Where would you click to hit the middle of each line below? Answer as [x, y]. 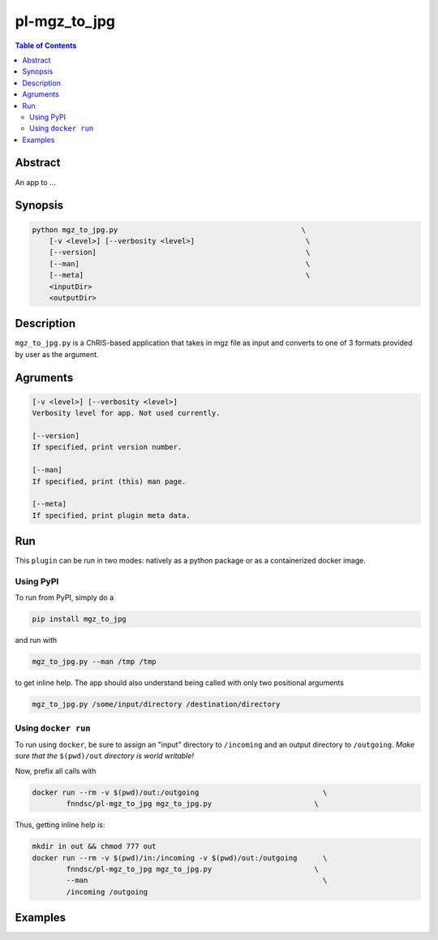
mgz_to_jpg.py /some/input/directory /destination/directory [156, 705]
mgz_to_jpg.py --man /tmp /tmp [94, 662]
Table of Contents [46, 45]
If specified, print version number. [107, 447]
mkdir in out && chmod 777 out [94, 847]
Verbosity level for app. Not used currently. [126, 413]
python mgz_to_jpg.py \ [169, 230]
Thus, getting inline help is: [60, 825]
